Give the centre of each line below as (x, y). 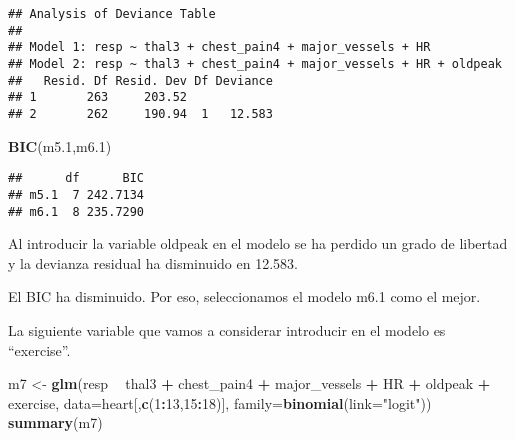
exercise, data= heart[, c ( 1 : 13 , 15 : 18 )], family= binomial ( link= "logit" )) (220, 402)
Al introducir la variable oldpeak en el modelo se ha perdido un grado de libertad (258, 243)
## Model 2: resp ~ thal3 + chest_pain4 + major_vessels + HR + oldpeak (255, 63)
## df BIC (76, 178)
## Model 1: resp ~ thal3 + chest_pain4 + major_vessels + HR (219, 47)
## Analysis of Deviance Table (112, 14)
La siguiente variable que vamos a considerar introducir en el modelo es (227, 329)
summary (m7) (55, 422)
